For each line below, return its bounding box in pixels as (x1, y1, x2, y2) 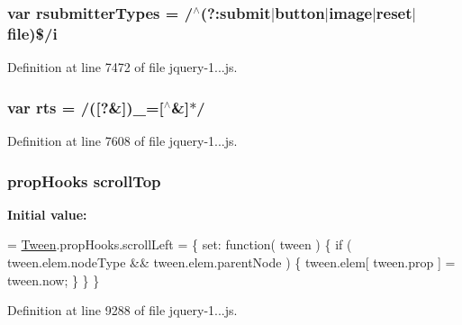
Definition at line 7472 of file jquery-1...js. (7, 58, 238, 77)
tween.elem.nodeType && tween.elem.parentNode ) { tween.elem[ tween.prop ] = (7, 253, 456, 272)
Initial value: (7, 204, 87, 223)
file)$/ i (7, 22, 58, 44)
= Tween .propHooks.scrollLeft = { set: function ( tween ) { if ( (7, 235, 352, 254)
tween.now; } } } (7, 270, 100, 289)
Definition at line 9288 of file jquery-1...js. (7, 301, 238, 320)
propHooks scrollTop (7, 169, 161, 192)
